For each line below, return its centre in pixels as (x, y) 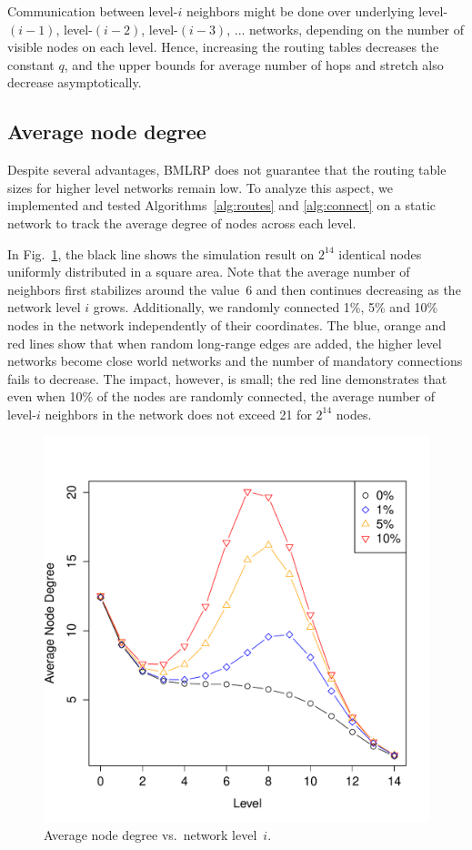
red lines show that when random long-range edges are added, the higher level (225, 343)
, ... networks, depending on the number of (345, 29)
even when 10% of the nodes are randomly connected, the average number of (221, 396)
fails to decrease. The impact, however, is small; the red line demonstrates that (227, 378)
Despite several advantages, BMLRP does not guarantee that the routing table (227, 170)
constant (31, 64)
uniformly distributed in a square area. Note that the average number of (209, 272)
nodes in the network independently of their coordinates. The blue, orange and (227, 324)
